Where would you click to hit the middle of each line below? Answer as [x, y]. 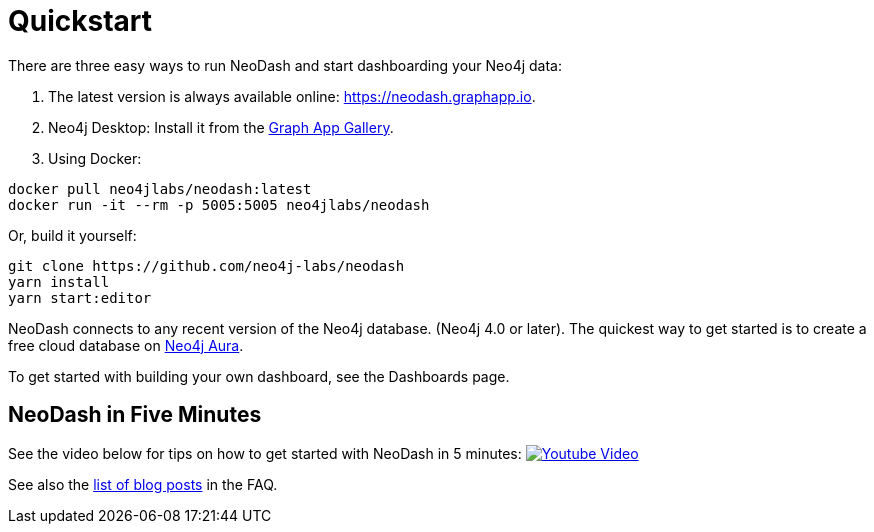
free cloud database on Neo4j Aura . [126, 345]
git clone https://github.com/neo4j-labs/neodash [206, 265]
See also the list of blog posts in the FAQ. [143, 484]
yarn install [59, 281]
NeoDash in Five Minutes [135, 415]
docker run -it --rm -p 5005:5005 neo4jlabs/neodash [219, 204]
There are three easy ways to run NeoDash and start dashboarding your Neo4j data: [285, 65]
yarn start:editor [80, 297]
